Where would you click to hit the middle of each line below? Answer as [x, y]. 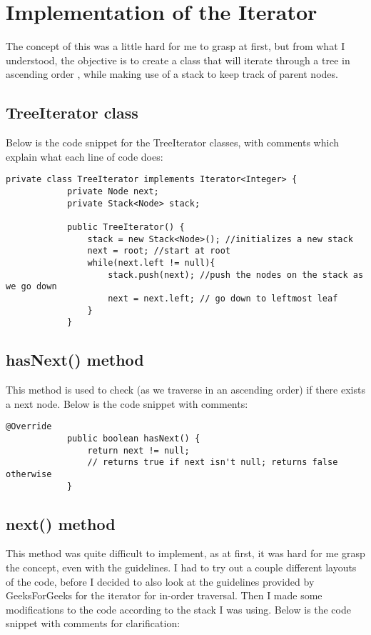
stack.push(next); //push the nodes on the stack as [236, 275]
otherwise [29, 474]
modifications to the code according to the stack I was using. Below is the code [178, 609]
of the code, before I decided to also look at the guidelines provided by [160, 581]
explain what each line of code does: [85, 156]
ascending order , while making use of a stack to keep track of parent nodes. [172, 74]
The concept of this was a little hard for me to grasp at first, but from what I [176, 46]
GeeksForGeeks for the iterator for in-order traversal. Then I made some [164, 595]
